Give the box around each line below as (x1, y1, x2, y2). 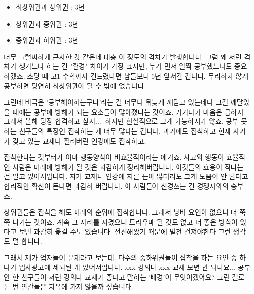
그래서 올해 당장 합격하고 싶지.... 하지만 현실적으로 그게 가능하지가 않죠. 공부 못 (4, 116, 247, 126)
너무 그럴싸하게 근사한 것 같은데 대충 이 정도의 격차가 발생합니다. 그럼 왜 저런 (4, 51, 242, 61)
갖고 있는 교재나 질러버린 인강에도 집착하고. (12, 135, 146, 146)
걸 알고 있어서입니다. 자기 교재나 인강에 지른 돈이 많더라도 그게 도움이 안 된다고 (4, 171, 248, 181)
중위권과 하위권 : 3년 (15, 35, 78, 45)
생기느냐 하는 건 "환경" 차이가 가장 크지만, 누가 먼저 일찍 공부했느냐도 (19, 61, 232, 71)
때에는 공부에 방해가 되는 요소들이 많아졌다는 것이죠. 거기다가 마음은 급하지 (12, 106, 244, 117)
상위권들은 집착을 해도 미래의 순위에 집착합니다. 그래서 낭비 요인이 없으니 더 (4, 207, 237, 217)
